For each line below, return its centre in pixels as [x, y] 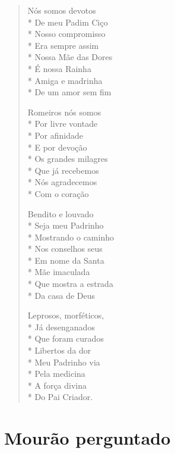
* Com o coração [58, 193]
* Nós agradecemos [62, 182]
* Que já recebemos [63, 170]
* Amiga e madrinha [65, 80]
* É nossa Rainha [59, 68]
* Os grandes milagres [68, 159]
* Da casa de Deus [61, 295]
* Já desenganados [61, 327]
